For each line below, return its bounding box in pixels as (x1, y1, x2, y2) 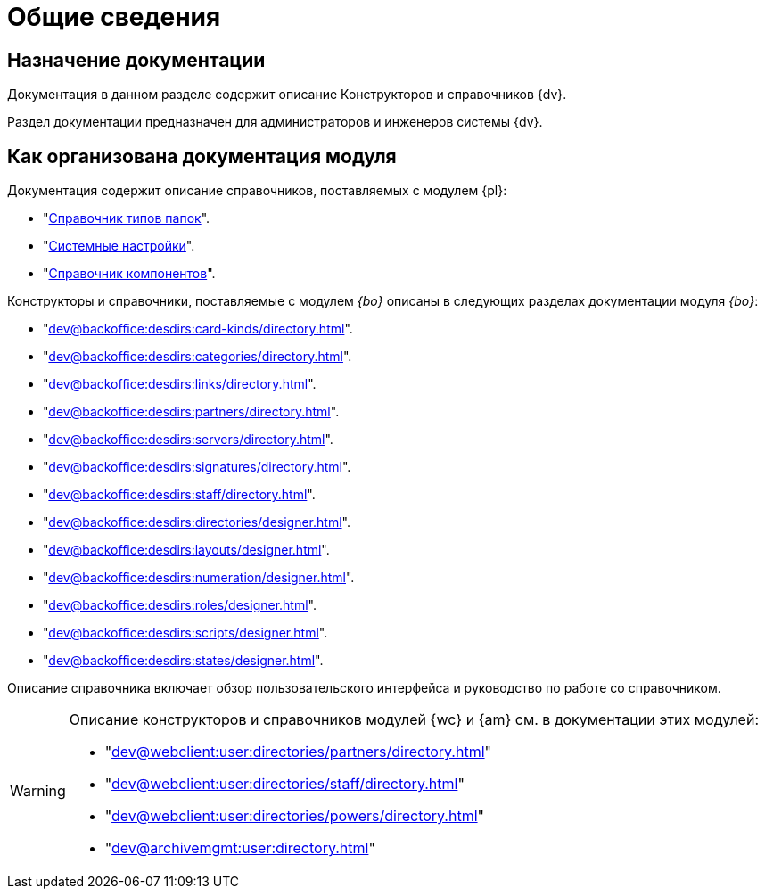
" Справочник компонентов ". (43, 266, 216, 282)
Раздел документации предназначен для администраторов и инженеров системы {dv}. (7, 114, 543, 130)
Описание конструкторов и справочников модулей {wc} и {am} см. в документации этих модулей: (69, 711, 760, 729)
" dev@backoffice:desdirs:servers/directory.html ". (43, 432, 333, 448)
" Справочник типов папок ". (43, 210, 210, 226)
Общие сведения (7, 2, 221, 32)
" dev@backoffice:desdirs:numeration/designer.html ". (43, 570, 355, 586)
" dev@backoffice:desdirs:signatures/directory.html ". (43, 459, 351, 475)
